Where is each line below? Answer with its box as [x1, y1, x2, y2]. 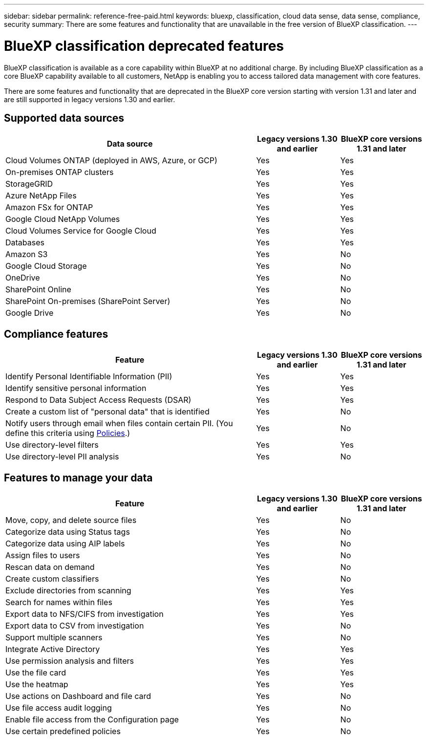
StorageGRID [5, 179, 53, 189]
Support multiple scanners [5, 632, 103, 643]
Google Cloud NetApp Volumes [5, 214, 120, 224]
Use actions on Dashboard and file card [5, 691, 151, 701]
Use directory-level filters [5, 440, 99, 450]
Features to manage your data [4, 471, 153, 484]
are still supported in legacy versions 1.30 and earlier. [4, 95, 175, 104]
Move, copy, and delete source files [5, 515, 137, 525]
